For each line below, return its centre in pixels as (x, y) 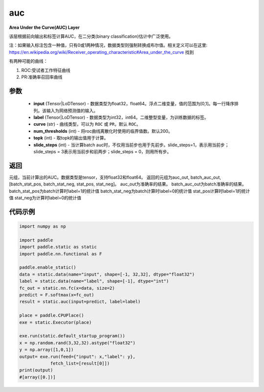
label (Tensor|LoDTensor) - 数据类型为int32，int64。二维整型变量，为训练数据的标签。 (121, 117)
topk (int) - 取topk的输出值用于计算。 (71, 138)
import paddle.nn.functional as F (61, 254)
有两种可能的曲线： (28, 61)
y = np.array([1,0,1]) (46, 350)
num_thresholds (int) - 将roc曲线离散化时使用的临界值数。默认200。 (103, 131)
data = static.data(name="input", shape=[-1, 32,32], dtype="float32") (107, 274)
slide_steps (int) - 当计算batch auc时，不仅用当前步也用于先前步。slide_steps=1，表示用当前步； (131, 145)
